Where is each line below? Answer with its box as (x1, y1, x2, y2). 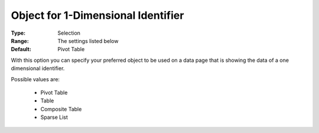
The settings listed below (57, 37, 119, 44)
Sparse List (40, 114, 68, 121)
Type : (11, 29, 26, 36)
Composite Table (40, 105, 82, 112)
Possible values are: (11, 75, 60, 82)
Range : (11, 37, 29, 44)
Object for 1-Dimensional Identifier (11, 9, 184, 22)
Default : (11, 46, 32, 53)
